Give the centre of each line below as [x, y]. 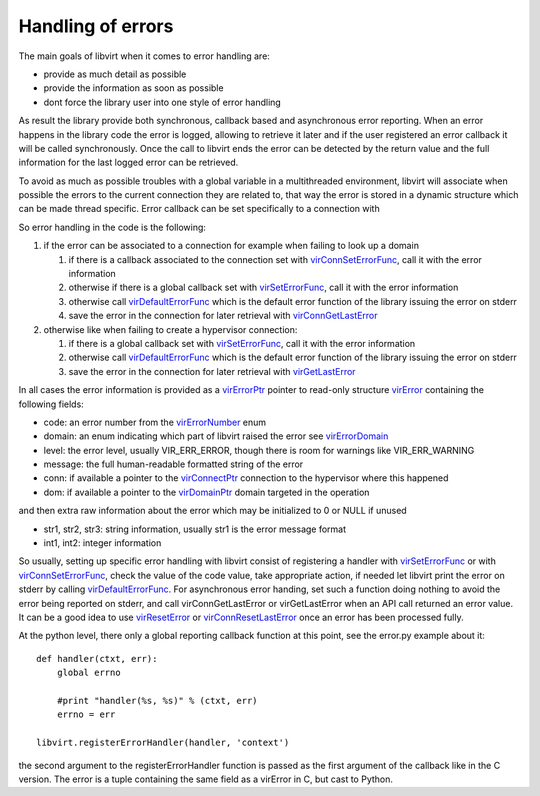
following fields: [51, 404]
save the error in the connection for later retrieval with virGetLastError [212, 371]
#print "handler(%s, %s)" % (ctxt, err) [157, 700]
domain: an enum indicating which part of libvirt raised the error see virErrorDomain [216, 436]
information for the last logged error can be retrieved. [128, 162]
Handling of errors [96, 26]
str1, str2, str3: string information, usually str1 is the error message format [195, 529]
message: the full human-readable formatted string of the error [173, 464]
